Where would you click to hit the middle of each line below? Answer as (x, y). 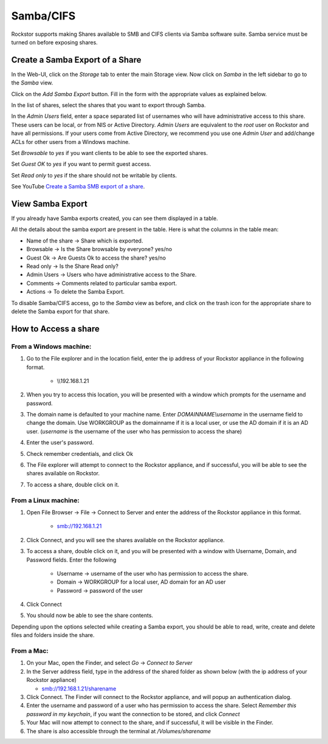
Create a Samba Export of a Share (76, 60)
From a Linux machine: (46, 500)
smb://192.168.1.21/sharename (79, 688)
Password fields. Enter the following (71, 560)
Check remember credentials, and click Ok (80, 453)
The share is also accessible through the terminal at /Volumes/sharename (119, 731)
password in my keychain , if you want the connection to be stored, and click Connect (133, 714)
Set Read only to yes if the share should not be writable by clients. (94, 175)
